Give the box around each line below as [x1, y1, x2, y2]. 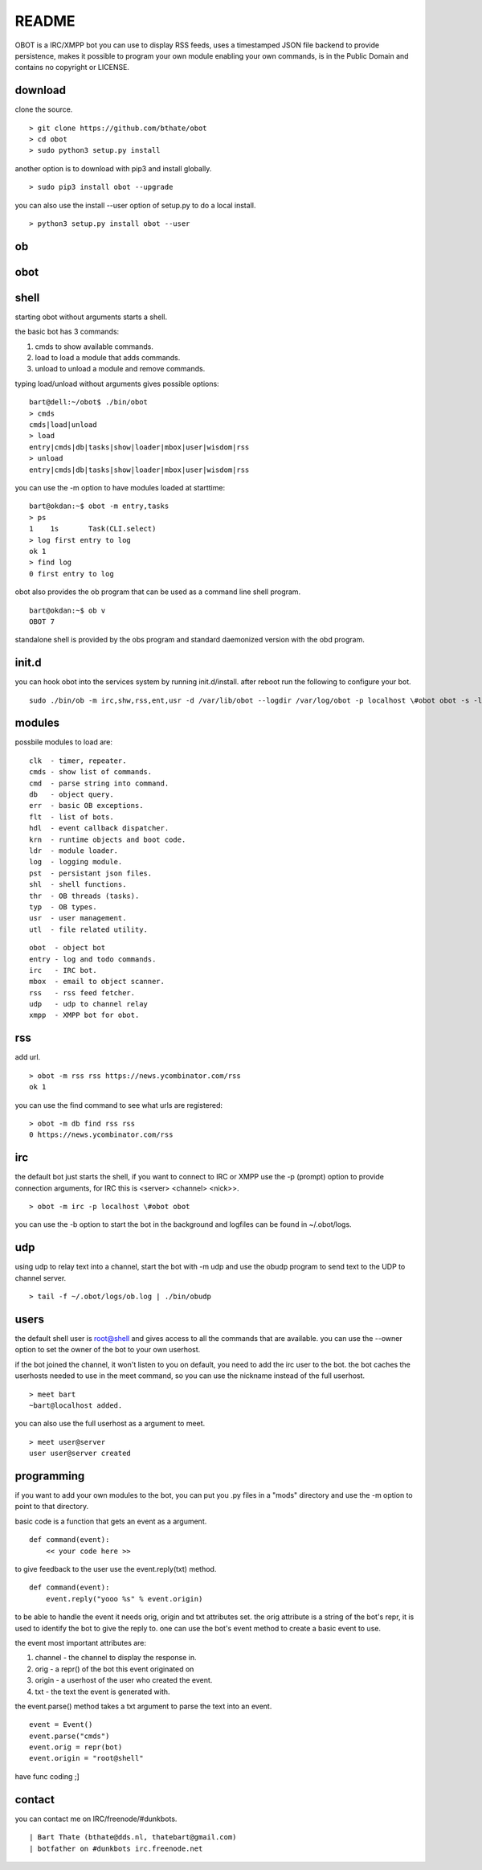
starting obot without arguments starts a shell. [14, 312, 168, 322]
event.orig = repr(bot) [29, 1743, 123, 1752]
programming [14, 1469, 85, 1482]
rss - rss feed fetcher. [29, 988, 136, 997]
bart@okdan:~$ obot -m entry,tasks [29, 502, 170, 511]
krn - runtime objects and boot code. [29, 835, 186, 844]
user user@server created [29, 1449, 132, 1458]
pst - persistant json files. [29, 868, 153, 878]
